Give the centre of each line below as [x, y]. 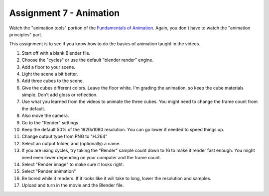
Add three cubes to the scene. [53, 81]
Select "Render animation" [49, 171]
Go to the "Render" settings [50, 122]
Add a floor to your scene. [49, 67]
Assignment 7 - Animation [65, 13]
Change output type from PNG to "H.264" [65, 136]
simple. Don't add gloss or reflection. [60, 95]
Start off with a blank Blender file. [56, 53]
